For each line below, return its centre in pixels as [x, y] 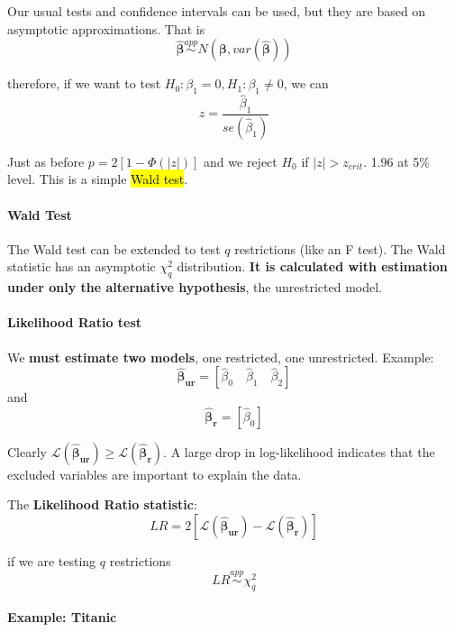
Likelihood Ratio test [75, 322]
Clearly [27, 451]
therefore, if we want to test [84, 83]
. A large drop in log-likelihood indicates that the [299, 451]
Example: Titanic [62, 617]
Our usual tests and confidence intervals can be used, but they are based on [217, 11]
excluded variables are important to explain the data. [155, 474]
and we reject [241, 161]
